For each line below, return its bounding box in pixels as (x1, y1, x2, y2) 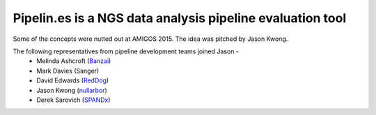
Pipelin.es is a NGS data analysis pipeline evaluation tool (13, 10, 347, 26)
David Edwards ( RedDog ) (36, 76, 109, 85)
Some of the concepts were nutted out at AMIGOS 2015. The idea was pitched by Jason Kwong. (13, 35, 288, 43)
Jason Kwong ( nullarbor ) (36, 86, 107, 94)
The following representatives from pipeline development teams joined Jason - (13, 47, 240, 55)
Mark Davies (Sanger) (36, 67, 100, 75)
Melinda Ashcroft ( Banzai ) (36, 57, 111, 65)
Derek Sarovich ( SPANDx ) (36, 96, 111, 104)
